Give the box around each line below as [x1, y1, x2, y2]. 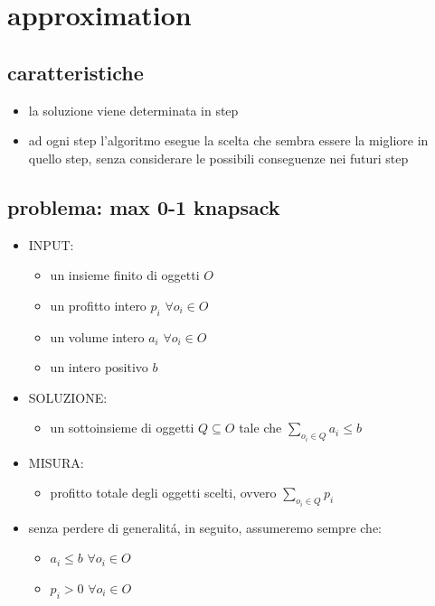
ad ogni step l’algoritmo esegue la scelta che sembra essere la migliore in [28, 131, 429, 150]
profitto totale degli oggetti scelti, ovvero [50, 483, 277, 502]
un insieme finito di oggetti [50, 266, 200, 284]
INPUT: [28, 235, 74, 254]
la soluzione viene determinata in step [28, 100, 239, 119]
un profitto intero [50, 295, 147, 314]
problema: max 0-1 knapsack [7, 192, 280, 220]
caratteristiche [7, 58, 144, 86]
